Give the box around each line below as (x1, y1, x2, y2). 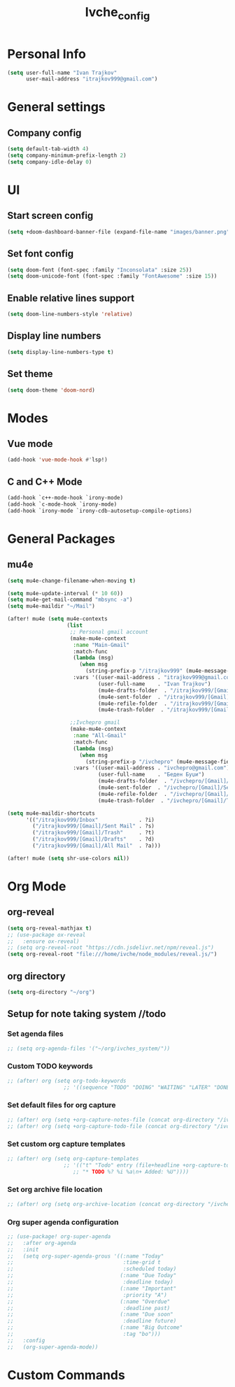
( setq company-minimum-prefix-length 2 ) (7, 152, 127, 159)
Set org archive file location (7, 1185, 103, 1195)
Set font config (7, 248, 74, 259)
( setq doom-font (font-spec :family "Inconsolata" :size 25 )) (7, 266, 192, 273)
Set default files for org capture (7, 1100, 117, 1110)
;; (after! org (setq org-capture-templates (7, 1155, 139, 1162)
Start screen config (7, 210, 94, 222)
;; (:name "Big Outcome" (7, 1324, 183, 1331)
